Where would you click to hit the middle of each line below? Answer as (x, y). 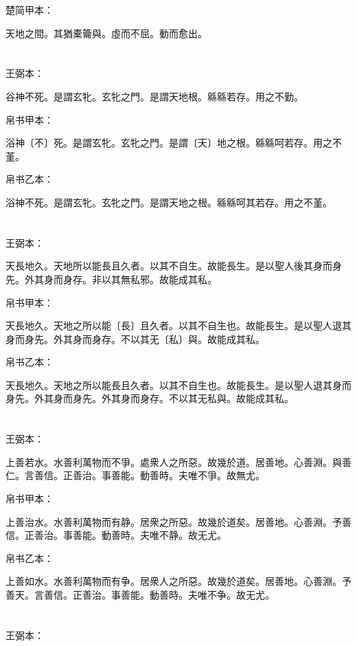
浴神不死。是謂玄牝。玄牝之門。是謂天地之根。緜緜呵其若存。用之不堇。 (169, 202)
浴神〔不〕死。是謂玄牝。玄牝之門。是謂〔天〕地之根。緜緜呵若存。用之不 (174, 143)
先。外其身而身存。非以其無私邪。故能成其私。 (111, 279)
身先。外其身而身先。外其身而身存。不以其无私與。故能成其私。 (150, 398)
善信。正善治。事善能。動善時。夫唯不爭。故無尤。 (149, 475)
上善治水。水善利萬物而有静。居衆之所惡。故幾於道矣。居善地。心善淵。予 (174, 521)
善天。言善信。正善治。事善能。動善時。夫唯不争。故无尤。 (140, 594)
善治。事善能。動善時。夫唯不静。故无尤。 (130, 535)
